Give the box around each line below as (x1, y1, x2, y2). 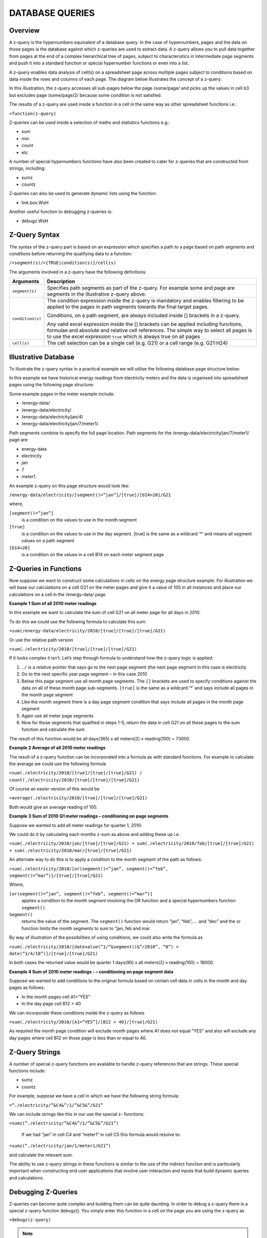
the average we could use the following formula (9, 761, 106, 767)
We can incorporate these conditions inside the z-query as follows (9, 1010, 145, 1016)
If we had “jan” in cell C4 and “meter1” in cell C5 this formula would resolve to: (21, 1132, 181, 1137)
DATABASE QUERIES (9, 7, 95, 18)
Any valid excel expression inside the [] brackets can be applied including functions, (47, 321, 243, 328)
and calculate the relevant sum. (9, 1152, 73, 1158)
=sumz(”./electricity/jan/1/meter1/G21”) (9, 1143, 111, 1149)
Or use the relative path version (9, 637, 74, 643)
